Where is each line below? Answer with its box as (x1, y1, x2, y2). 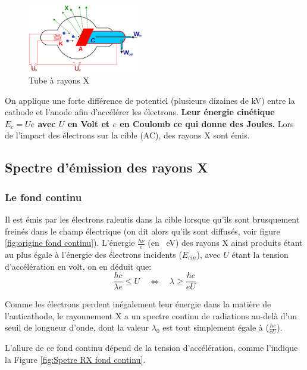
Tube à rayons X (29, 73, 90, 86)
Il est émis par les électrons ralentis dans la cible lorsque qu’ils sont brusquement (5, 212, 300, 225)
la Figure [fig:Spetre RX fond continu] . (5, 353, 146, 365)
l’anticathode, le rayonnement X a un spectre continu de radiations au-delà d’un (5, 309, 297, 322)
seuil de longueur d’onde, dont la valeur (5, 321, 149, 334)
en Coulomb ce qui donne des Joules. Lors (120, 117, 294, 129)
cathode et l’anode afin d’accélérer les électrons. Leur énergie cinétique (5, 106, 275, 118)
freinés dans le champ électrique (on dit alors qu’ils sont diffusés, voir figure (5, 224, 280, 237)
